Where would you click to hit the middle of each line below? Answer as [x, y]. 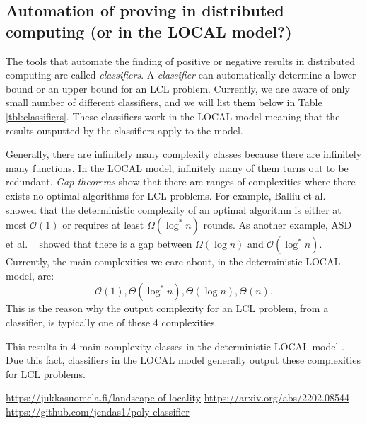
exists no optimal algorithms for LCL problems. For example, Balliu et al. [166, 195]
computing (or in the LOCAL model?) [149, 31]
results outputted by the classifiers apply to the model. [124, 130]
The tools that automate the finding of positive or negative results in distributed [181, 61]
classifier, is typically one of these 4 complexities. [112, 322]
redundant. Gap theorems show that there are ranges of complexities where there [181, 182]
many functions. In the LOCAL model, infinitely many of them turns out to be [177, 167]
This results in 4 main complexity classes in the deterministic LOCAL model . [175, 346]
